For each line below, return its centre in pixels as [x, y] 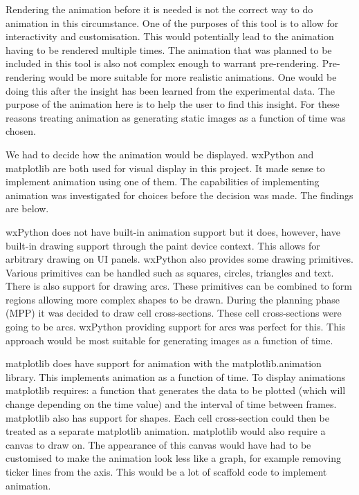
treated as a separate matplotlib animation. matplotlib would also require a [166, 431]
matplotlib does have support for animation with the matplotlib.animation [164, 363]
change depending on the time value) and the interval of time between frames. [171, 404]
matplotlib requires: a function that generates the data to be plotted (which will [176, 390]
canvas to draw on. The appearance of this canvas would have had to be [158, 444]
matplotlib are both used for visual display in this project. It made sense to [165, 168]
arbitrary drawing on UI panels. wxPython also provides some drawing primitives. [179, 259]
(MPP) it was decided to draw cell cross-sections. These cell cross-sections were [174, 313]
